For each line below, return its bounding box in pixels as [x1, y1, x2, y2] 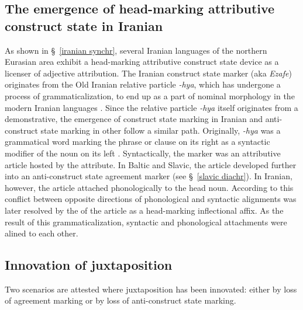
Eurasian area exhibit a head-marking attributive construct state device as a [5, 55, 279, 68]
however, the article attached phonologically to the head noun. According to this [5, 181, 294, 193]
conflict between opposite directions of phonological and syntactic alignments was [5, 193, 297, 205]
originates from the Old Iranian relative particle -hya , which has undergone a [5, 78, 281, 90]
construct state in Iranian [5, 16, 163, 34]
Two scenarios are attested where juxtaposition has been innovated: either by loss [5, 283, 297, 295]
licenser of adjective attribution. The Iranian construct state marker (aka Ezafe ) [5, 67, 292, 79]
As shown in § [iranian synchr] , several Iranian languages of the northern [5, 44, 267, 56]
